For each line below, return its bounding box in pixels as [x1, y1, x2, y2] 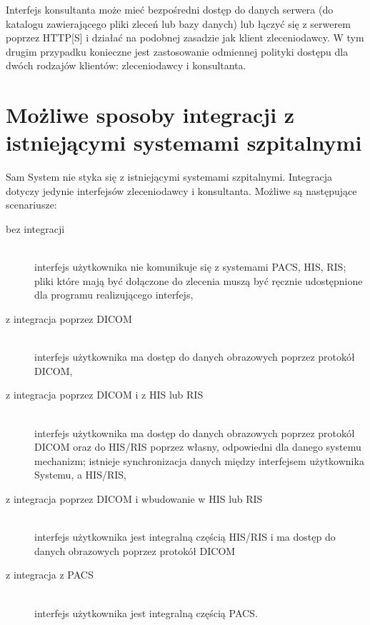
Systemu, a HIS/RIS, [34, 467, 126, 482]
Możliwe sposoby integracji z [6, 100, 295, 129]
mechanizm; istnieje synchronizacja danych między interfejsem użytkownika [34, 453, 364, 468]
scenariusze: [6, 197, 57, 212]
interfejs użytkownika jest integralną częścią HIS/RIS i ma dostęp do [34, 529, 336, 544]
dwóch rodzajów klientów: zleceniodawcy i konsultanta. [6, 58, 246, 73]
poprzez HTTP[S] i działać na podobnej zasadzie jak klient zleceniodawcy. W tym [6, 30, 364, 45]
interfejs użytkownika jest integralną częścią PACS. [34, 605, 258, 620]
